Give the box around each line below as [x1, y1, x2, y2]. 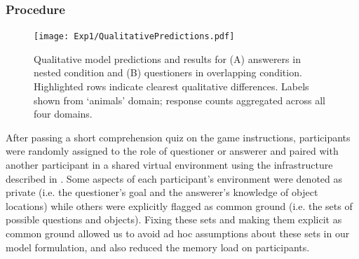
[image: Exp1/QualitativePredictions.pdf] [34, 31, 235, 42]
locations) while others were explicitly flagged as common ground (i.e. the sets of [6, 198, 353, 213]
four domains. [34, 106, 93, 121]
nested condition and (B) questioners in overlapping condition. [34, 65, 302, 80]
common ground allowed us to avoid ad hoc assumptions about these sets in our [6, 226, 350, 240]
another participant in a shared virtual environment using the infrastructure [6, 157, 333, 172]
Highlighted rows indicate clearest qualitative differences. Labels [34, 79, 309, 94]
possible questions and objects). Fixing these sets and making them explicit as [6, 212, 342, 227]
